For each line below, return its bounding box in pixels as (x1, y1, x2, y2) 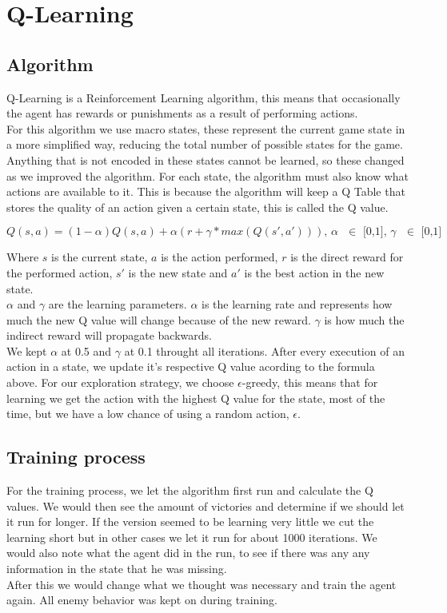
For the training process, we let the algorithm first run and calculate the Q (6, 482, 373, 499)
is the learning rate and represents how (202, 296, 393, 312)
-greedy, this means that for (241, 374, 378, 391)
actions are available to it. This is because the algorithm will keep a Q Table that (6, 183, 405, 200)
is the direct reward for (290, 249, 404, 265)
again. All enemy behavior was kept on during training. (6, 591, 277, 608)
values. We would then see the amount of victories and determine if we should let (6, 497, 405, 514)
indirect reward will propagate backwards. (6, 327, 212, 344)
